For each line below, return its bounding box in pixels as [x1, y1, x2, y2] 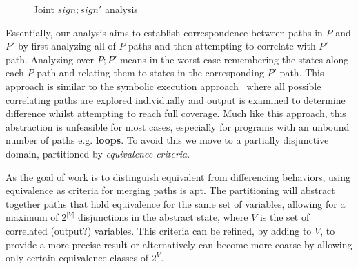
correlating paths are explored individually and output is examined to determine [6, 92, 346, 107]
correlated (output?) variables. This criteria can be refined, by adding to [6, 223, 312, 237]
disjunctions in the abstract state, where [77, 210, 248, 224]
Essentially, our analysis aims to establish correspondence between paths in [6, 25, 323, 39]
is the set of [259, 210, 310, 224]
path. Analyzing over [6, 52, 95, 66]
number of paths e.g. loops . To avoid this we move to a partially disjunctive [6, 133, 329, 147]
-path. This [276, 65, 324, 80]
